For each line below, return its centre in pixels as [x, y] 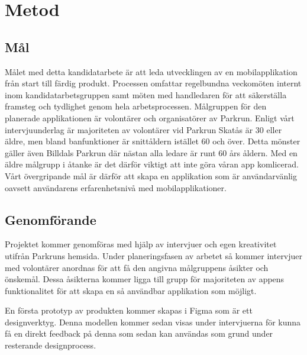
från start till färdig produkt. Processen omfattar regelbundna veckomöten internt [153, 83]
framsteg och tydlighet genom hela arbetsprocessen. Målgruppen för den [136, 106]
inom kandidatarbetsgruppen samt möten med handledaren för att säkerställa [146, 94]
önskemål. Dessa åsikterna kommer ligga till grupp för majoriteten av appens [145, 279]
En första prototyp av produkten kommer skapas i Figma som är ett [129, 310]
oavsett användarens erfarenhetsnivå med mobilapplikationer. [116, 187]
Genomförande [51, 219]
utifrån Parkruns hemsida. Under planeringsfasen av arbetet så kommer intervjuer [154, 255]
